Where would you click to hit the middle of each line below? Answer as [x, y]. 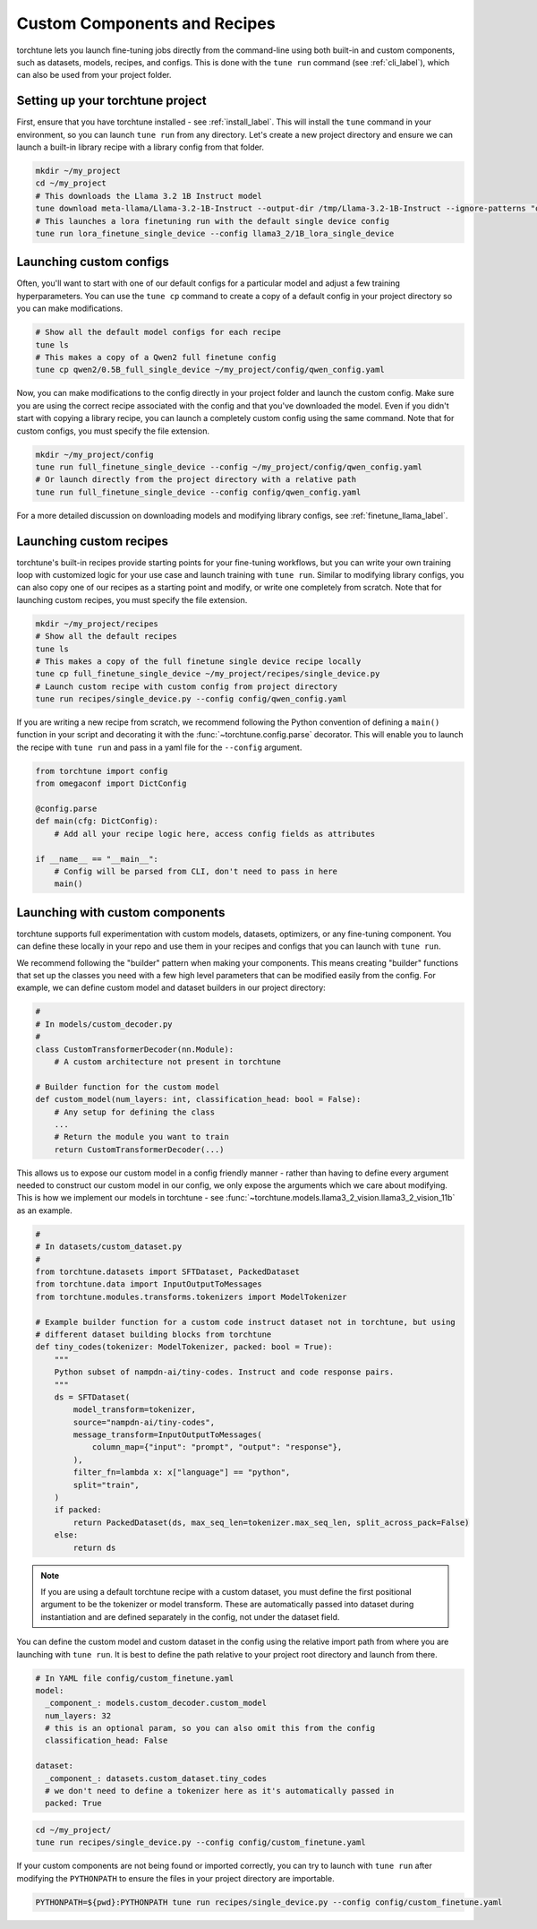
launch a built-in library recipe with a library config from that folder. [140, 147]
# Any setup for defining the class [134, 1112]
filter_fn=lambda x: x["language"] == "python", [182, 1473]
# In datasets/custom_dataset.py [109, 1247]
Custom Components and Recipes [146, 23]
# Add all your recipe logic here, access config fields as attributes [215, 834]
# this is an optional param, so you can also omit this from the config [210, 1728]
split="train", [107, 1485]
